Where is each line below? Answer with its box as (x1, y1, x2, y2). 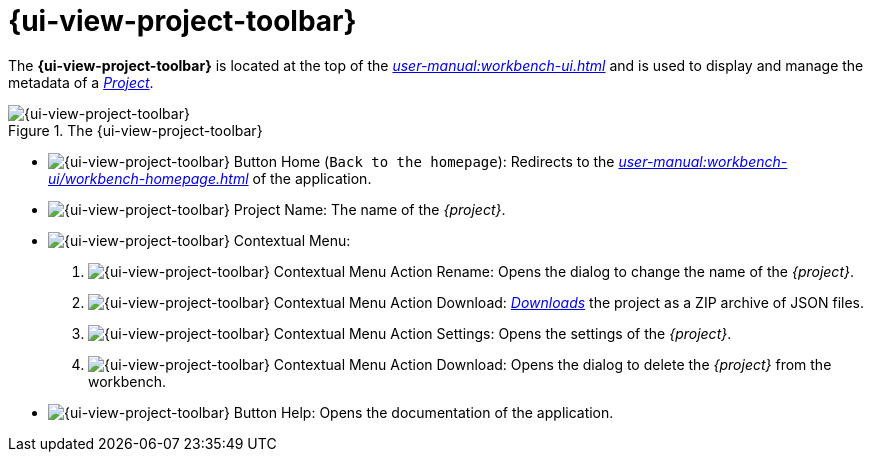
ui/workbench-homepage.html (48, 169, 249, 187)
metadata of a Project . (8, 73, 154, 91)
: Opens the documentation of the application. (311, 403, 614, 421)
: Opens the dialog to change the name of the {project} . (490, 262, 854, 280)
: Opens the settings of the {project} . (490, 324, 732, 342)
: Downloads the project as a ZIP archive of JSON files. (502, 293, 865, 311)
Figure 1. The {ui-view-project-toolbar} (8, 121, 263, 139)
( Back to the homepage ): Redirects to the (324, 152, 615, 170)
